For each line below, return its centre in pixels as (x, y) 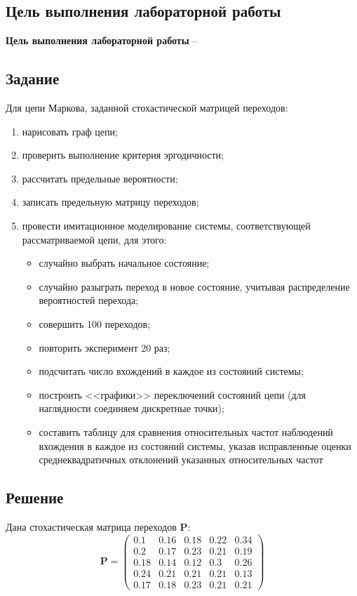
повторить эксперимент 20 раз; (105, 347)
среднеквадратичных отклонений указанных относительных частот (181, 459)
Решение (35, 497)
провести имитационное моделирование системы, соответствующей (166, 225)
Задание (33, 78)
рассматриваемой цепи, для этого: (94, 239)
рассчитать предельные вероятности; (100, 178)
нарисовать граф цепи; (70, 131)
